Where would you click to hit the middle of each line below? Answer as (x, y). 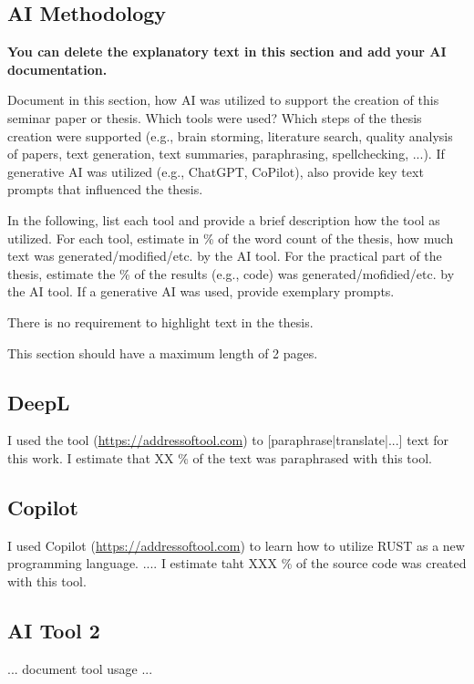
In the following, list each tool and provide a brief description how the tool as (224, 219)
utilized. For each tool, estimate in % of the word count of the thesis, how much (231, 238)
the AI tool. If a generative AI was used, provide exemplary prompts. (201, 291)
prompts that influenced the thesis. (105, 189)
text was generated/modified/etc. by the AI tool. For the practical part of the (225, 256)
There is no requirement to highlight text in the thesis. (160, 321)
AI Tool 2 (54, 630)
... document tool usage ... (80, 668)
